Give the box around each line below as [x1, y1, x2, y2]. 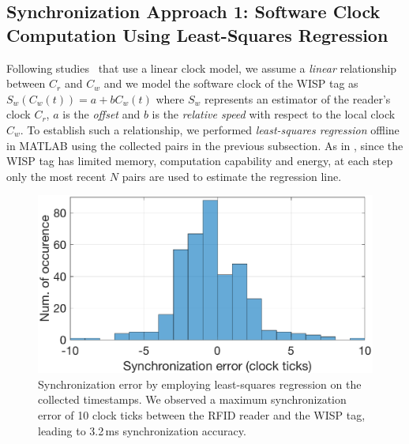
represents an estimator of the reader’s [204, 90, 391, 107]
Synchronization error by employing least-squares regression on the [38, 375, 362, 392]
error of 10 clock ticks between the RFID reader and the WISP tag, [38, 406, 366, 423]
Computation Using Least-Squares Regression [6, 22, 388, 47]
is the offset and [62, 106, 141, 122]
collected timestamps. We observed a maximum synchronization [38, 391, 347, 408]
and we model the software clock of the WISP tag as [103, 75, 358, 92]
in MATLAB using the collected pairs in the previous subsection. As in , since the [6, 137, 403, 153]
